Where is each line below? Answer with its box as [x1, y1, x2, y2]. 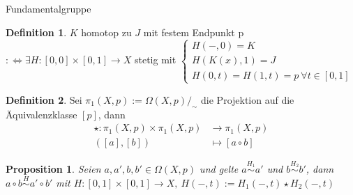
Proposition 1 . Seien [6, 161, 101, 175]
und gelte [200, 161, 239, 175]
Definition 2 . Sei [6, 92, 82, 107]
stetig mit [134, 52, 176, 67]
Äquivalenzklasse [6, 107, 77, 121]
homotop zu [81, 24, 132, 39]
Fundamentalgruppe [6, 1, 91, 15]
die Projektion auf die [201, 92, 294, 107]
